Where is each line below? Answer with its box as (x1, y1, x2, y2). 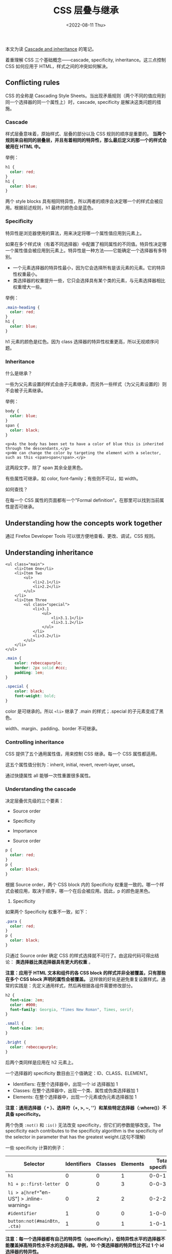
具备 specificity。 (5, 1111, 44, 1117)
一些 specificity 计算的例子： (5, 1145, 66, 1151)
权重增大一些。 (12, 283, 45, 290)
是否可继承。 (9, 503, 37, 510)
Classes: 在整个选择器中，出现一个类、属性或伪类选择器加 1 (12, 1087, 139, 1093)
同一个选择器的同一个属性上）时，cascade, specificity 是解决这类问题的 (5, 99, 157, 105)
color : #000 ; (10, 1002, 38, 1007)
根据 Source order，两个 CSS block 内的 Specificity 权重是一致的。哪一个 (5, 881, 160, 888)
